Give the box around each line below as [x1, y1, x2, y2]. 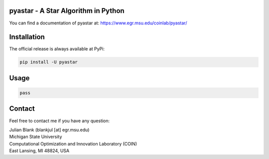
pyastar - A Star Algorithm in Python [9, 6, 125, 15]
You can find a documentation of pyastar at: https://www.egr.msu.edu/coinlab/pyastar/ [9, 20, 187, 26]
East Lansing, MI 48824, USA [9, 148, 70, 154]
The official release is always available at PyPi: [9, 46, 105, 52]
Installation [9, 33, 45, 41]
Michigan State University [9, 134, 62, 140]
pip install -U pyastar [19, 59, 78, 65]
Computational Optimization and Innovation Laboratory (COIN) [9, 141, 137, 147]
